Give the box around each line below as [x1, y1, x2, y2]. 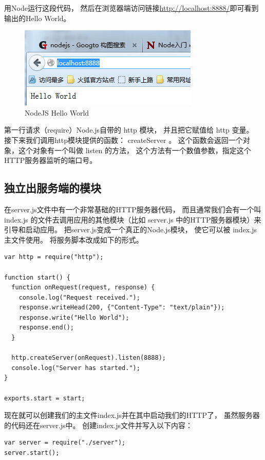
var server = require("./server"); [4, 439, 126, 447]
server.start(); [4, 449, 60, 457]
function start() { [4, 273, 70, 281]
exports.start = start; [4, 394, 85, 402]
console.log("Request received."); [18, 293, 140, 301]
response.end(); [18, 324, 74, 332]
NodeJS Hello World [25, 107, 89, 118]
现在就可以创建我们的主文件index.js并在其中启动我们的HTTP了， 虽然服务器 [4, 410, 260, 420]
